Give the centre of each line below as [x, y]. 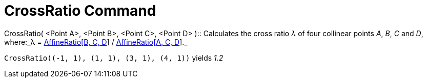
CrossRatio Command [80, 11]
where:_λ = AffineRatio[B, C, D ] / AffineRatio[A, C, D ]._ [96, 42]
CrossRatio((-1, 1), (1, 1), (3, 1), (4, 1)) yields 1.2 [114, 58]
